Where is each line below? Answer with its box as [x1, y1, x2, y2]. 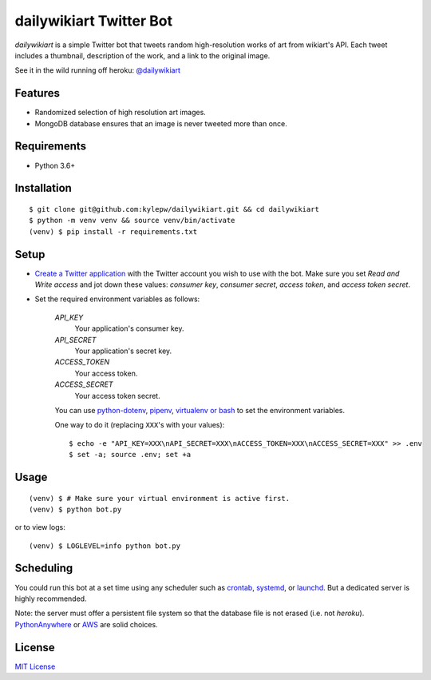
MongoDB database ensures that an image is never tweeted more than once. [34, 118, 287, 128]
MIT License [14, 662, 56, 671]
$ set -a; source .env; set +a [69, 450, 192, 459]
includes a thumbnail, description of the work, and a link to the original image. [14, 50, 271, 60]
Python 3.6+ [34, 161, 76, 170]
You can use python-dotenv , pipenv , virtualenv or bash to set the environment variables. [54, 405, 345, 415]
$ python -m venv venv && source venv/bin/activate [29, 216, 235, 225]
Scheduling [14, 562, 73, 575]
